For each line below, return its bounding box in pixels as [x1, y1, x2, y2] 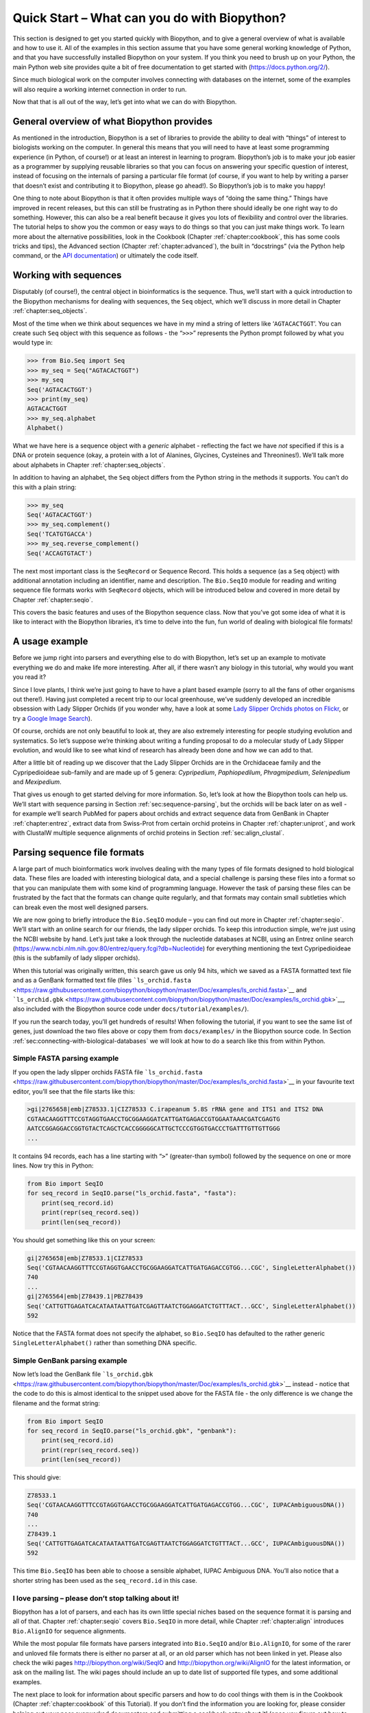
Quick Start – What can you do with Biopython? [12, 10, 286, 25]
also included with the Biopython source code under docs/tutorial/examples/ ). [12, 1005, 249, 1013]
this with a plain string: [12, 483, 77, 491]
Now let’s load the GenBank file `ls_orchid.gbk [12, 1370, 153, 1379]
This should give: [12, 1473, 62, 1481]
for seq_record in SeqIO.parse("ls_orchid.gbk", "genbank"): [27, 1427, 237, 1435]
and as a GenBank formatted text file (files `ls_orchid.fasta [12, 976, 192, 985]
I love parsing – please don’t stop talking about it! [12, 1593, 180, 1603]
